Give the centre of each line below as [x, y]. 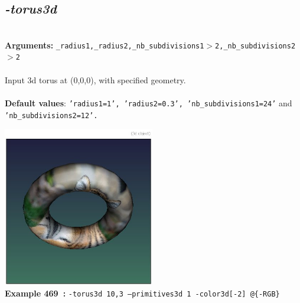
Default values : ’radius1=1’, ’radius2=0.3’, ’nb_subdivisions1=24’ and [149, 102]
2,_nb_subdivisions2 [255, 46]
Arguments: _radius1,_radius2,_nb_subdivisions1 [105, 45]
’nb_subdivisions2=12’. [51, 115]
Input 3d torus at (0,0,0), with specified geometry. [95, 79]
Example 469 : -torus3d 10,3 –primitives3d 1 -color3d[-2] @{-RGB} [142, 293]
